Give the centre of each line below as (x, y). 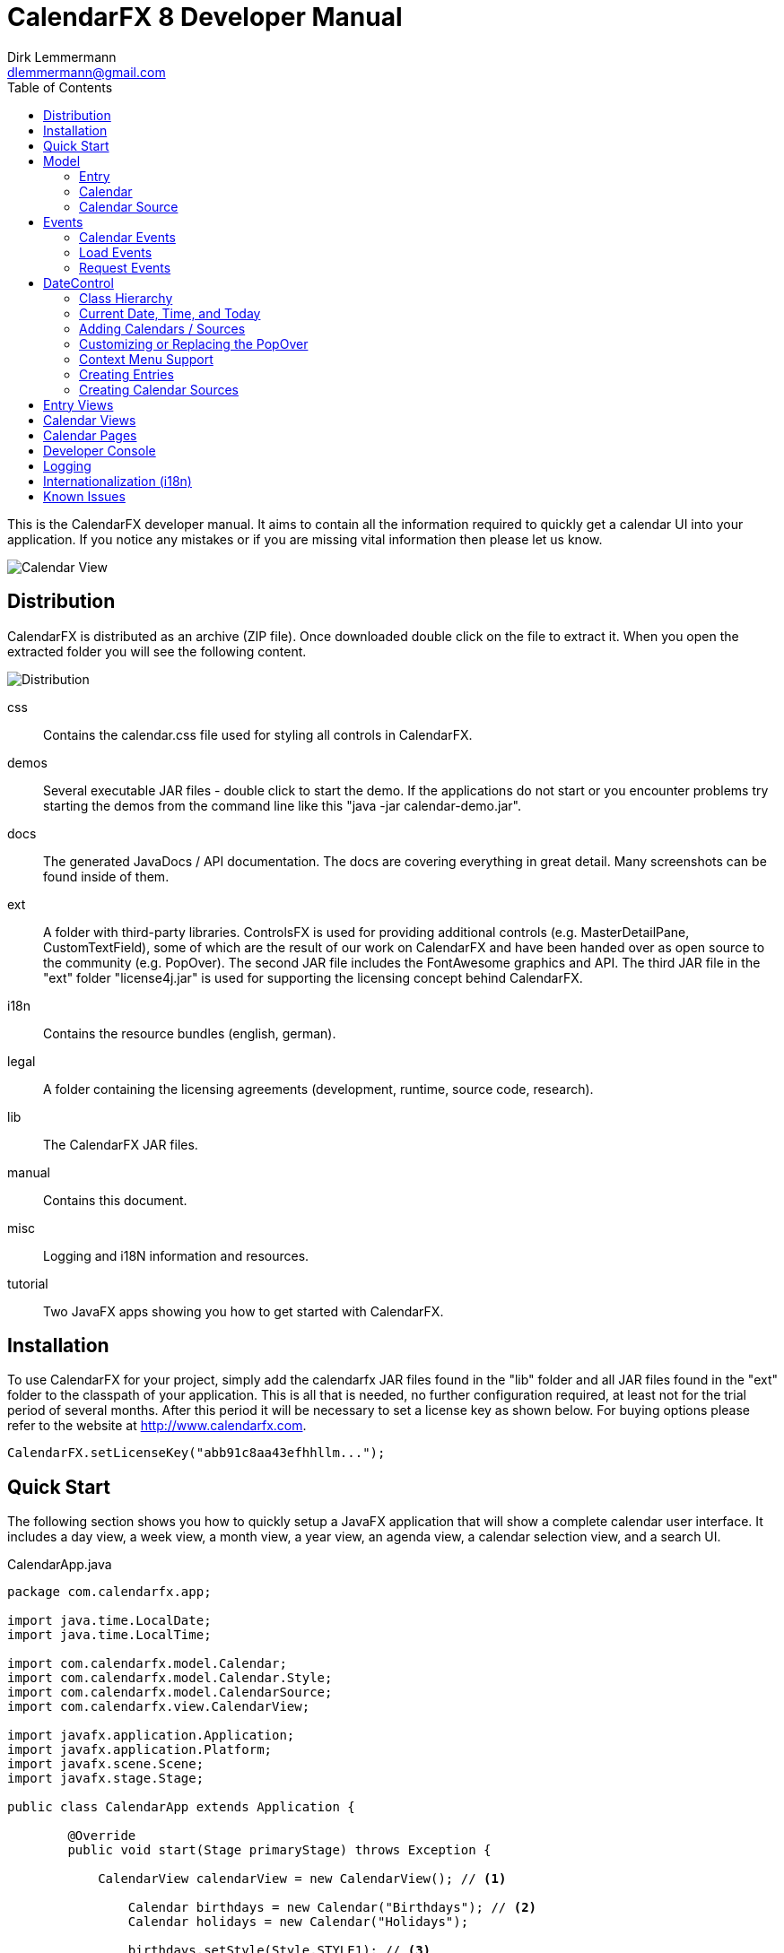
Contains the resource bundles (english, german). (190, 1033)
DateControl (78, 282)
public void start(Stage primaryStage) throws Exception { (279, 1850)
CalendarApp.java (60, 1565)
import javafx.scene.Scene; (106, 1764)
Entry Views (78, 404)
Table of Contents (60, 87)
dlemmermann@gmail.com (87, 72)
